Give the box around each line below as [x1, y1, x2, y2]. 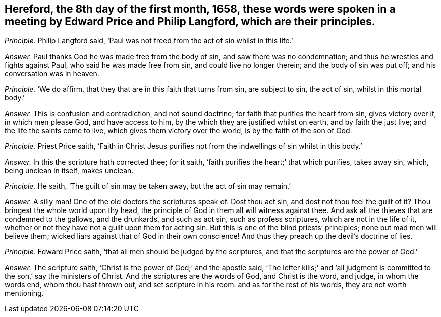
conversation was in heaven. [5, 69, 99, 78]
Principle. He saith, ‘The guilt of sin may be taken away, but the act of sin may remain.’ [5, 182, 291, 191]
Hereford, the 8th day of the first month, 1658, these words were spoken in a [5, 3, 396, 15]
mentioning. [5, 289, 44, 298]
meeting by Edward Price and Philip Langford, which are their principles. [5, 15, 375, 28]
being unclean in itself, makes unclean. [5, 166, 134, 175]
